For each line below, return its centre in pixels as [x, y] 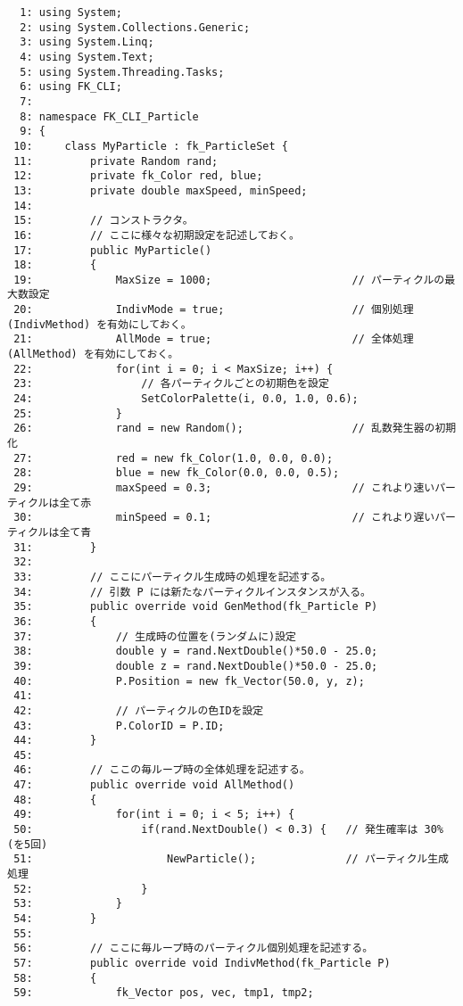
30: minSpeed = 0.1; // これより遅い [224, 518]
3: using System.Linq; [87, 42]
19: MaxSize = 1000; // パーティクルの [229, 280]
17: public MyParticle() [113, 250]
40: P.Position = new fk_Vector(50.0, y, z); [189, 681]
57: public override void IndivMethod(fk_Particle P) [202, 963]
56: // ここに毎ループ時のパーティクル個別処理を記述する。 [194, 948]
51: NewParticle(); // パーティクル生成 [231, 859]
